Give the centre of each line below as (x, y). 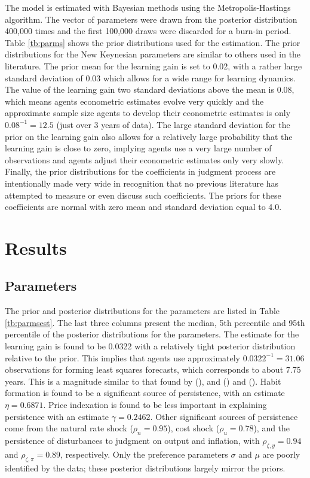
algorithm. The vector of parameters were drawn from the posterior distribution (151, 19)
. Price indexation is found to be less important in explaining (155, 405)
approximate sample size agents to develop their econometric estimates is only (148, 113)
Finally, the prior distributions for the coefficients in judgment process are (140, 171)
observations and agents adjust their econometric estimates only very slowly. (145, 159)
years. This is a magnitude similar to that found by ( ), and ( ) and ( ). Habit (143, 381)
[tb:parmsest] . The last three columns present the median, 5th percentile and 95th (155, 322)
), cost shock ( (194, 428)
